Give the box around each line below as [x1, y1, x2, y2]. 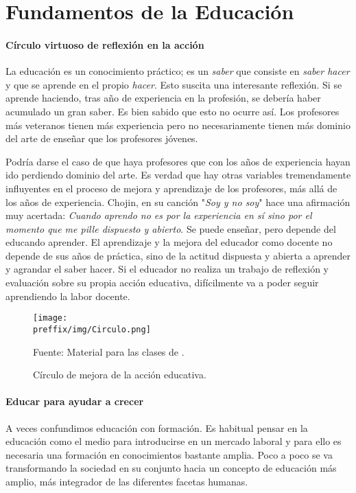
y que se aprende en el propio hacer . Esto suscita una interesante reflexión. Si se [5, 77, 342, 91]
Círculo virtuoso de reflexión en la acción [5, 37, 204, 51]
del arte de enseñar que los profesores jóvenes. [5, 131, 198, 146]
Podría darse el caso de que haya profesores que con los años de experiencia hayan [5, 154, 351, 168]
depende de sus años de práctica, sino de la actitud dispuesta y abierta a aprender [5, 248, 351, 262]
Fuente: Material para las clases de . [33, 344, 185, 358]
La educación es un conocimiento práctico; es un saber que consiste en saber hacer [5, 64, 350, 78]
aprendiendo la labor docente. [5, 288, 130, 303]
